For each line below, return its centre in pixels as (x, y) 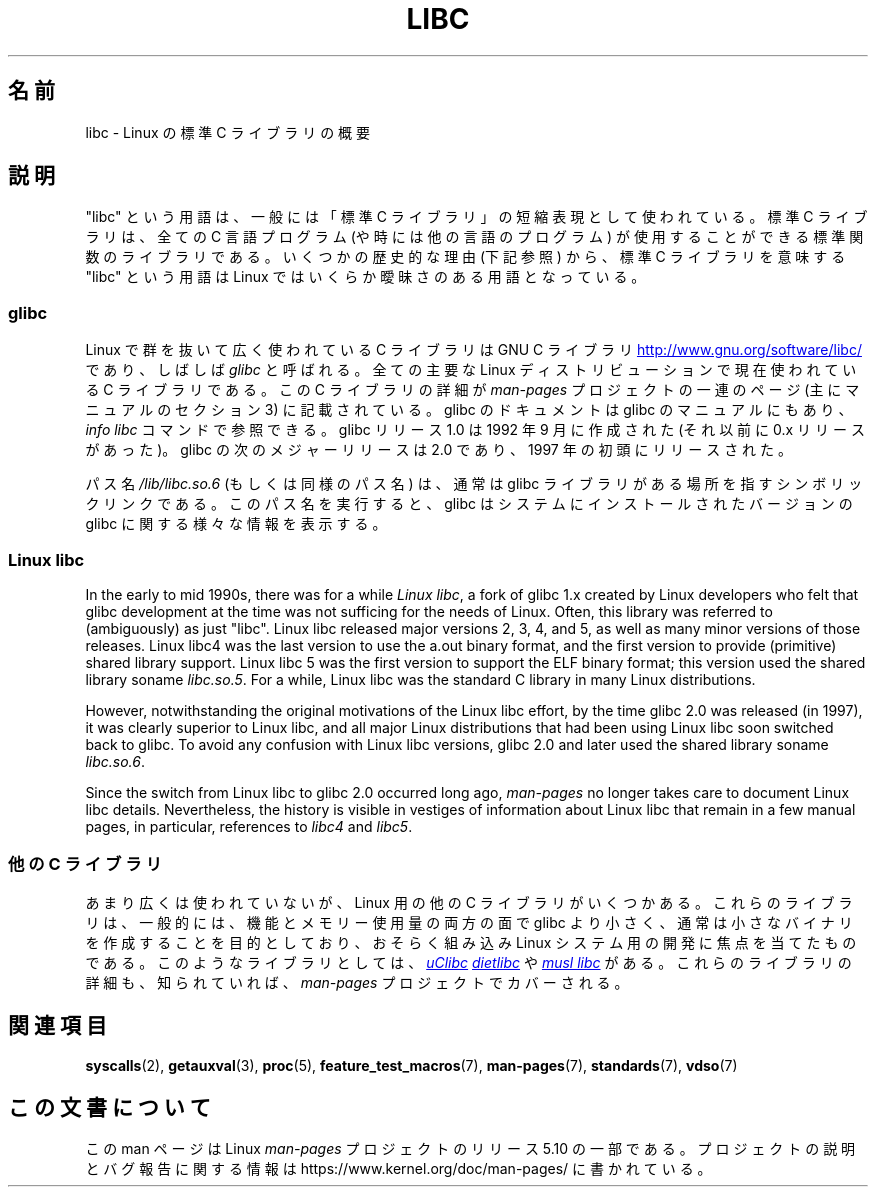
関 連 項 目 (57, 1026)
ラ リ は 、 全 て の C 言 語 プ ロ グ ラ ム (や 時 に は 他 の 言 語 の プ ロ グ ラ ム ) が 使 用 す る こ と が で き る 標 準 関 (474, 237)
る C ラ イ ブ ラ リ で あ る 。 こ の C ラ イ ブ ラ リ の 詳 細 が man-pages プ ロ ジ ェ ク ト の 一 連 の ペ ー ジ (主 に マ (472, 390)
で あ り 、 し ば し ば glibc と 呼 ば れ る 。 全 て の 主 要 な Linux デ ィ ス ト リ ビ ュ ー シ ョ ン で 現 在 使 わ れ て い (471, 370)
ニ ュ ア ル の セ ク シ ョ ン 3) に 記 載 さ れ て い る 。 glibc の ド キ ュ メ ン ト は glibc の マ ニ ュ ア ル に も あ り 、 (469, 410)
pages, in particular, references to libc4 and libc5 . (249, 826)
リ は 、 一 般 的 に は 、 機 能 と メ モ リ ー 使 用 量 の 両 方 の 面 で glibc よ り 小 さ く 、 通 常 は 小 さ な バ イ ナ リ (469, 922)
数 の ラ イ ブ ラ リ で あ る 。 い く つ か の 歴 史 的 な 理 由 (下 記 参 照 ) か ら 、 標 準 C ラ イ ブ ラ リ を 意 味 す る (465, 257)
